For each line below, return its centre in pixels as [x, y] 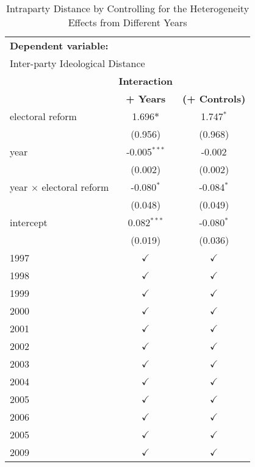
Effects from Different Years [127, 22]
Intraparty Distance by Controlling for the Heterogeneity [128, 8]
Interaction [146, 81]
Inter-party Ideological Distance [77, 63]
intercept [29, 222]
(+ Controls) [214, 98]
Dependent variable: [59, 45]
